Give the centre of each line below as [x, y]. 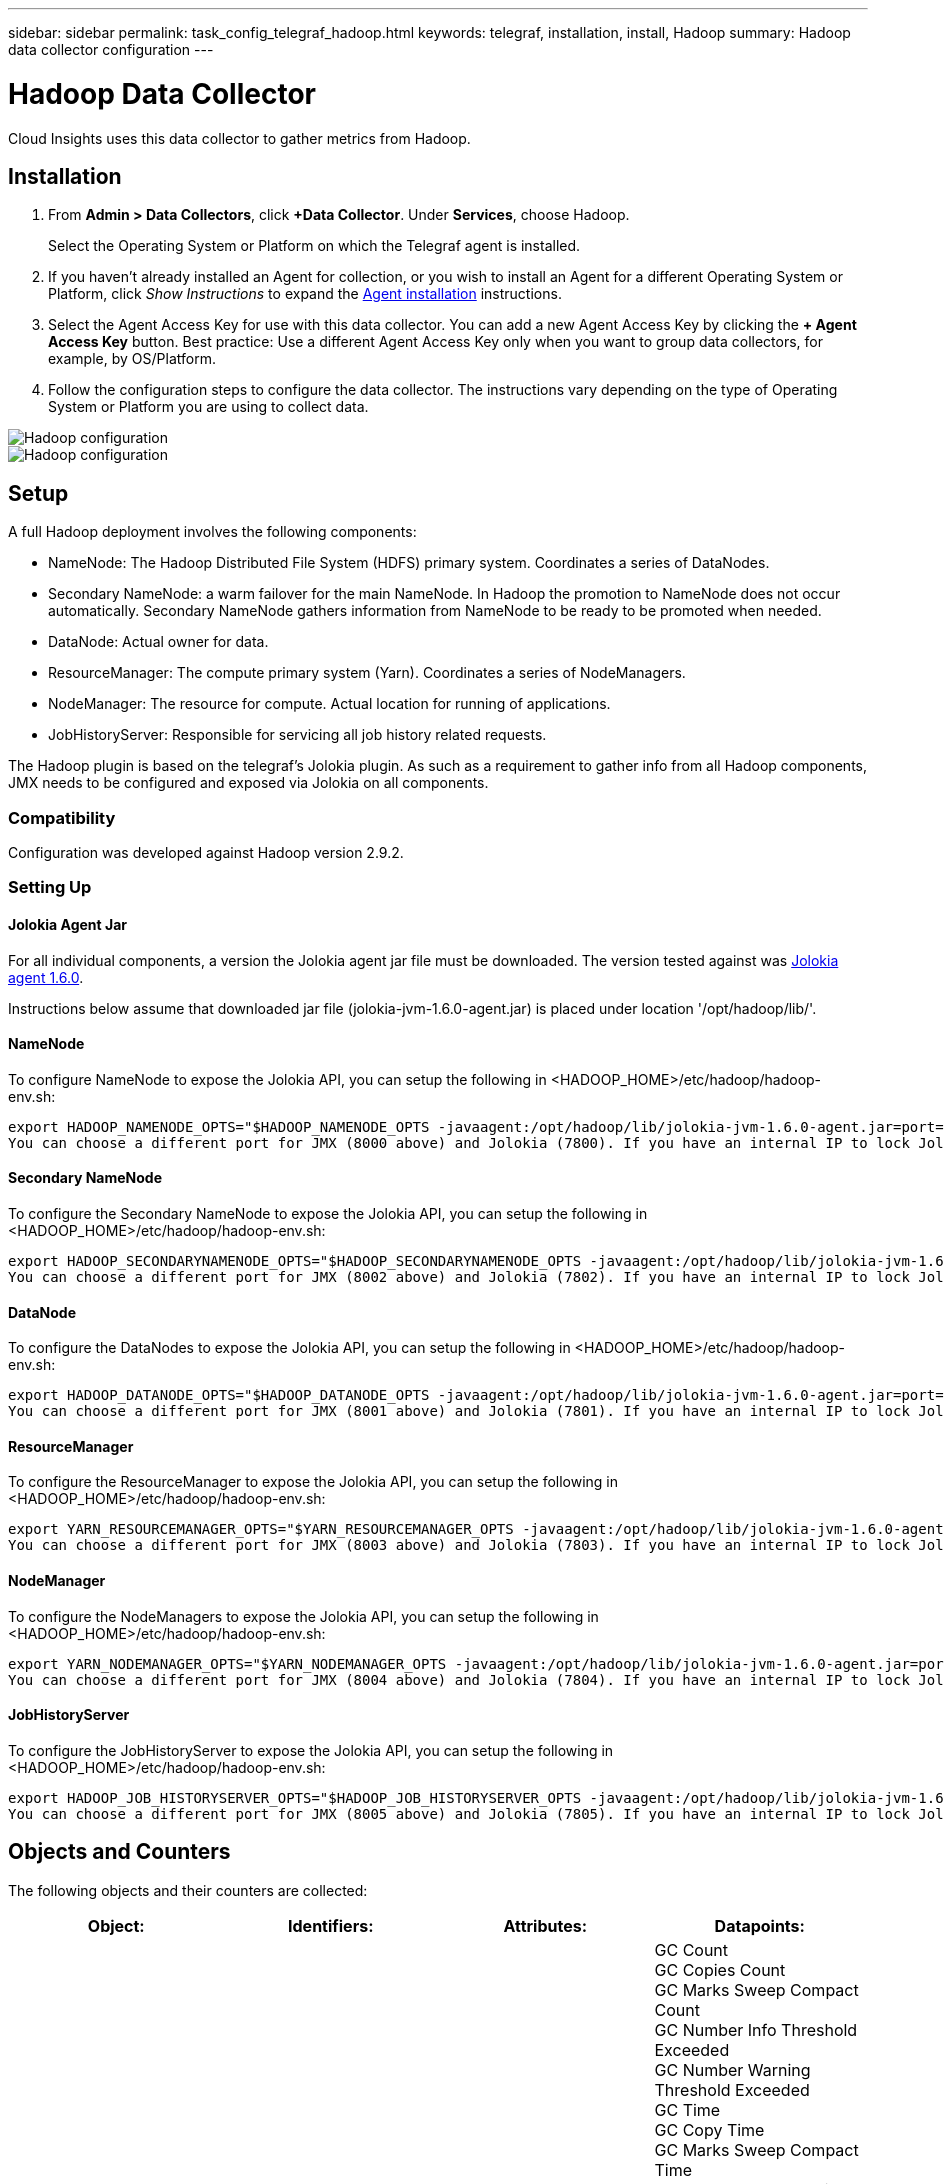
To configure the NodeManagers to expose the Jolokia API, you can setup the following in [303, 1616]
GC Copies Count [720, 1969]
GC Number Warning [732, 2069]
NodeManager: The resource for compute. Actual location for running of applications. [329, 704]
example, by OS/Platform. [132, 359]
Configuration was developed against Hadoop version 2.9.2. [206, 852]
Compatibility [62, 817]
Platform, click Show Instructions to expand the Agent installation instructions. [305, 294]
